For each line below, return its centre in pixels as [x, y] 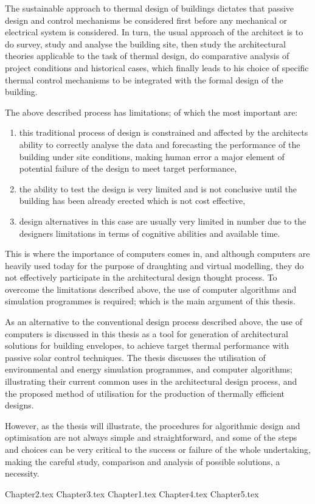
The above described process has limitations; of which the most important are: [151, 112]
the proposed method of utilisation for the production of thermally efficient [145, 393]
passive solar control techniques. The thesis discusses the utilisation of [135, 357]
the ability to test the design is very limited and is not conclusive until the [158, 188]
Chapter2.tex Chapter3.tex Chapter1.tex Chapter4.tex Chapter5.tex [132, 493]
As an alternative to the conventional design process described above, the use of [154, 322]
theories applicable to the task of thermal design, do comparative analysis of [147, 56]
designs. [19, 405]
